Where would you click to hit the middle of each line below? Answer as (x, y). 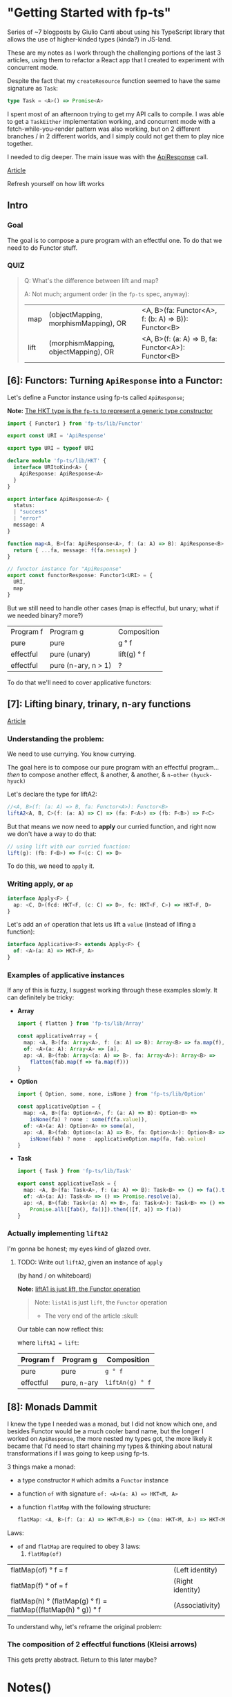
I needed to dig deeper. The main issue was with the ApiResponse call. (108, 156)
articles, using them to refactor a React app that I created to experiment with (116, 60)
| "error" (27, 518)
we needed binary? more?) (45, 615)
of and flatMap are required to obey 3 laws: (79, 1546)
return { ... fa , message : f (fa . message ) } (75, 550)
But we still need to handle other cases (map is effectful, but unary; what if (113, 608)
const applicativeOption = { (59, 1107)
